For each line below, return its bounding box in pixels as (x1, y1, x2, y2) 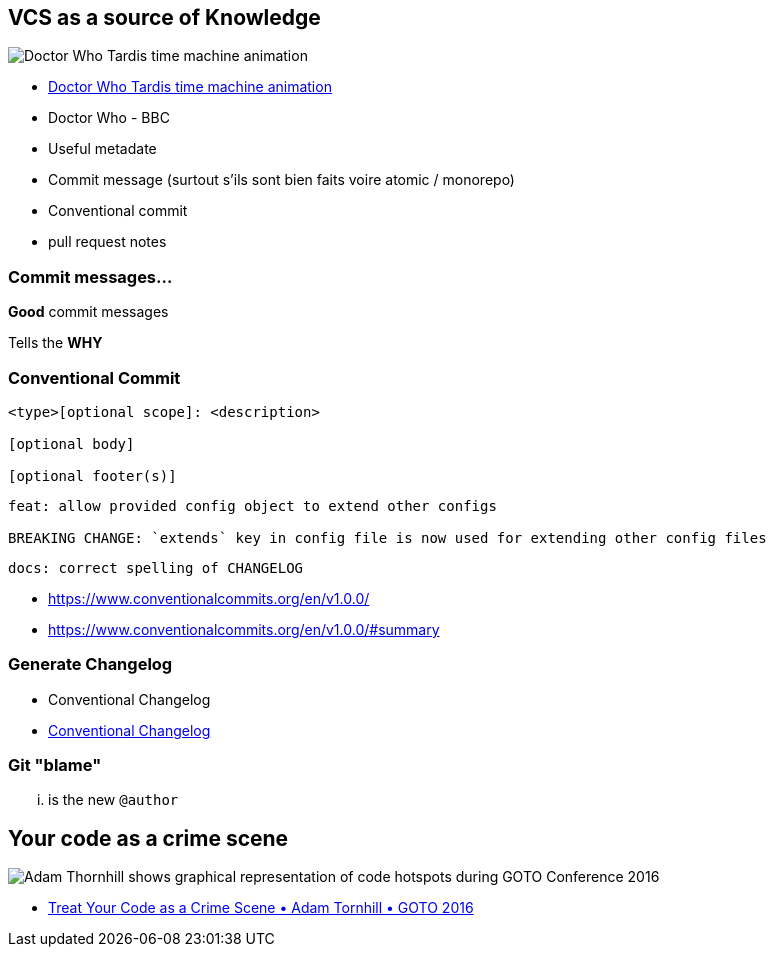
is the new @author (48, 791, 179, 809)
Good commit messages (8, 303, 169, 321)
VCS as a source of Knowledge (8, 5, 321, 30)
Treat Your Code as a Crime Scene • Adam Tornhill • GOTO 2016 (48, 899, 474, 917)
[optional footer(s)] (8, 467, 177, 484)
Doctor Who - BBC (48, 109, 170, 127)
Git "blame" (8, 755, 102, 776)
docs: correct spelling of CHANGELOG (8, 559, 304, 576)
